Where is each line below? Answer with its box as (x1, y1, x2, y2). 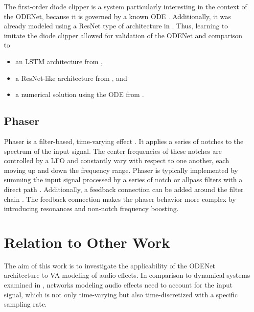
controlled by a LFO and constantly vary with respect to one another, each (4, 155, 229, 166)
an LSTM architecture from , (15, 56, 103, 66)
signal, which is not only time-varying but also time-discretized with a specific (4, 289, 238, 299)
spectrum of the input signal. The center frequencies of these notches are (4, 145, 222, 156)
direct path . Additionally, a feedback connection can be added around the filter (4, 184, 244, 194)
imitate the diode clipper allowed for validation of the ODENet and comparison (4, 30, 243, 40)
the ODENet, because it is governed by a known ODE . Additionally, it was (4, 11, 231, 21)
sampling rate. (4, 299, 47, 309)
